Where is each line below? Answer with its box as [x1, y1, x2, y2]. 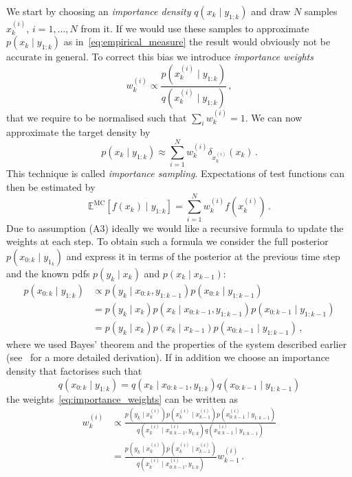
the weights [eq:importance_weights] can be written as [6, 391, 239, 406]
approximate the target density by [6, 125, 151, 139]
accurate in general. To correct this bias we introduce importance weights [6, 49, 313, 64]
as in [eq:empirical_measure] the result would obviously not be [63, 34, 331, 49]
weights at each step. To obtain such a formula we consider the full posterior [6, 234, 329, 248]
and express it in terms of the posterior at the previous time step [66, 248, 340, 263]
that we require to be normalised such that [6, 110, 187, 124]
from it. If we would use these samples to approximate [80, 21, 309, 35]
